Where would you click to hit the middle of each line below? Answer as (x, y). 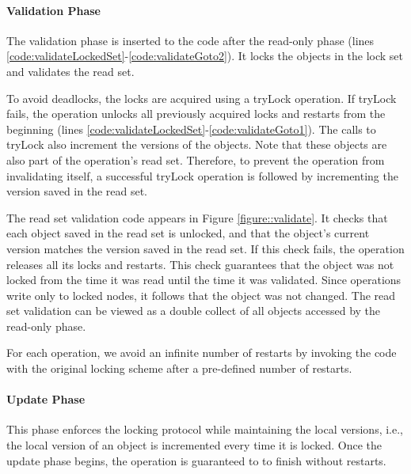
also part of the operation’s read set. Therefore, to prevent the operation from (196, 159)
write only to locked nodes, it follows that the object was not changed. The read (201, 295)
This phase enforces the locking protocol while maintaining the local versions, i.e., (205, 429)
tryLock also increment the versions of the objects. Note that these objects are (197, 144)
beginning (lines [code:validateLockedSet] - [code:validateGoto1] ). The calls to (191, 129)
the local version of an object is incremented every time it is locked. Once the (194, 445)
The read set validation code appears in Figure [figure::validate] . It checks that (197, 217)
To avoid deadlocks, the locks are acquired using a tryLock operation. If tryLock (202, 98)
